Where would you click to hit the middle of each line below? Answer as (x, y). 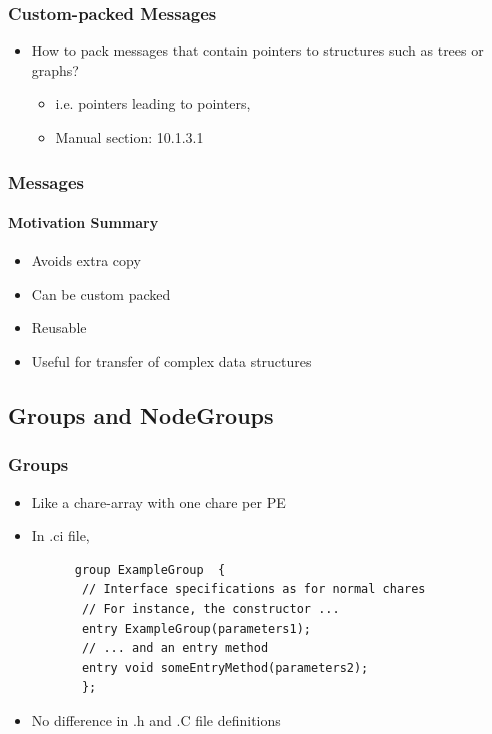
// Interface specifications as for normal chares (253, 589)
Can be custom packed (101, 293)
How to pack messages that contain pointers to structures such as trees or (257, 50)
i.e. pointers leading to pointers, (153, 103)
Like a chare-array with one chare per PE (158, 501)
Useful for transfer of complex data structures (171, 361)
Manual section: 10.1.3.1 (129, 137)
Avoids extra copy (86, 260)
